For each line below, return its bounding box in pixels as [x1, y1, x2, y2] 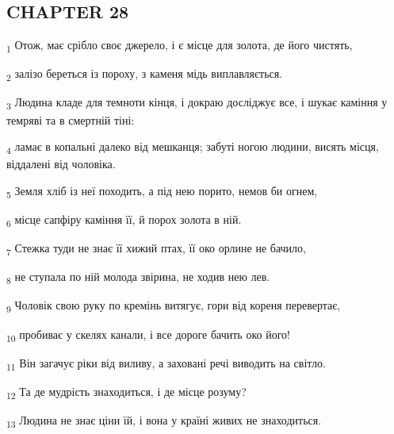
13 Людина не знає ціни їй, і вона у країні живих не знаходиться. [6, 411, 322, 430]
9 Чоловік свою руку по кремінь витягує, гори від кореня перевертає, [6, 297, 341, 316]
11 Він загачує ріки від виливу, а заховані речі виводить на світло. [6, 354, 326, 373]
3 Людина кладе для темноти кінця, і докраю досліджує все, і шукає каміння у [6, 94, 388, 113]
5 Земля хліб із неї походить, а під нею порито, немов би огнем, [6, 182, 318, 201]
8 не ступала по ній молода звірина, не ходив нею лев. [6, 268, 270, 287]
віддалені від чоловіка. [6, 156, 116, 172]
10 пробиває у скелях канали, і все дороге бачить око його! [6, 325, 290, 344]
